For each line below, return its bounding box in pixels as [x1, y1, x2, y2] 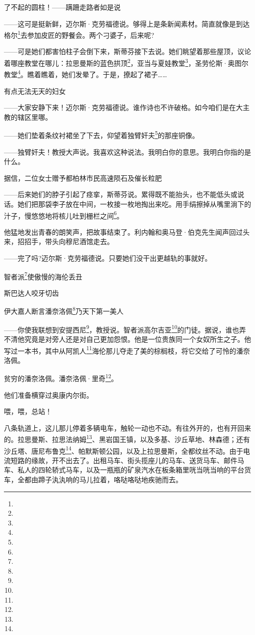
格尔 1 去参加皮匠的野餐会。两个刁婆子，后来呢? [4, 28, 154, 40]
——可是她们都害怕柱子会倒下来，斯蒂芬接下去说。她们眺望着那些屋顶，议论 [4, 46, 251, 56]
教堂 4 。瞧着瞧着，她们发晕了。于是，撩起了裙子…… [4, 68, 167, 79]
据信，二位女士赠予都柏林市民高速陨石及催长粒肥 [4, 172, 162, 183]
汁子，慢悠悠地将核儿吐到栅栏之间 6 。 [4, 209, 124, 221]
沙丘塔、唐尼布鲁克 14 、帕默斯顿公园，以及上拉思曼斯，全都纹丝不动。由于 [4, 444, 243, 456]
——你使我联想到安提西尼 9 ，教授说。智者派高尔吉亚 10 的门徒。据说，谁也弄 [4, 323, 246, 334]
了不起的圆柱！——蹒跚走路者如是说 [4, 2, 121, 12]
